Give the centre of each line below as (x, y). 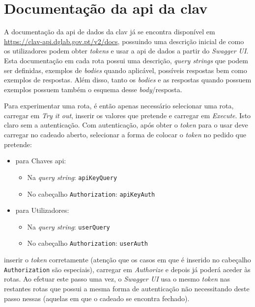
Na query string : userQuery (69, 226)
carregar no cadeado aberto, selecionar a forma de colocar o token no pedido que (125, 135)
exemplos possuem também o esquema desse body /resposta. (93, 89)
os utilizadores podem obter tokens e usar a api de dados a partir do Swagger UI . (126, 51)
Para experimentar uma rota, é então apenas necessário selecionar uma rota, (119, 106)
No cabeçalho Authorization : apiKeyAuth (91, 193)
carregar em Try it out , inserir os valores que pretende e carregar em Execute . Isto (127, 115)
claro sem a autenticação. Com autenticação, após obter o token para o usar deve (126, 125)
